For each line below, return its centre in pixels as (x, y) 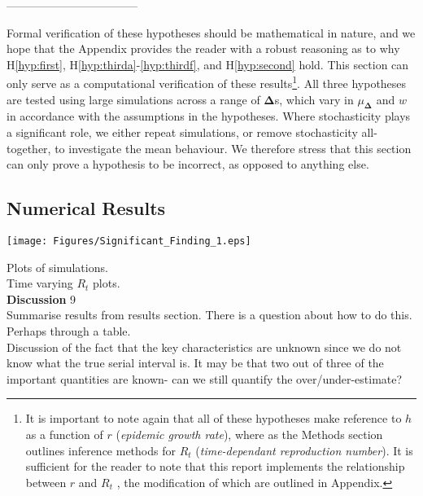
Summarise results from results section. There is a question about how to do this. (209, 315)
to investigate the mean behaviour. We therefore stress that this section (233, 148)
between (46, 482)
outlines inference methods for (100, 450)
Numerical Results (86, 208)
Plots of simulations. (57, 267)
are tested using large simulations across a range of (133, 99)
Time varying (40, 283)
